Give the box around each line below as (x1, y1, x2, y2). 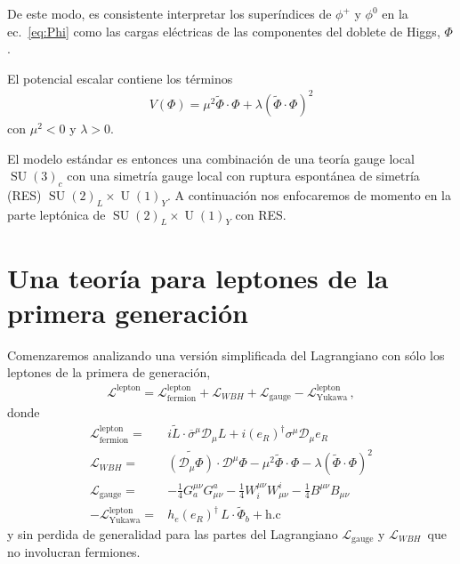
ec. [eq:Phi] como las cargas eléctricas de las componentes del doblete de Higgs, (7, 21, 440, 40)
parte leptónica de (7, 205, 106, 223)
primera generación (7, 294, 248, 330)
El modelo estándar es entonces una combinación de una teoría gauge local (7, 149, 415, 167)
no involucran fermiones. (7, 543, 141, 561)
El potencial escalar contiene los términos (7, 68, 233, 87)
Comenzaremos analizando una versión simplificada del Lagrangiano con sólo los (7, 345, 445, 364)
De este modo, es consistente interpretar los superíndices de (7, 4, 332, 22)
